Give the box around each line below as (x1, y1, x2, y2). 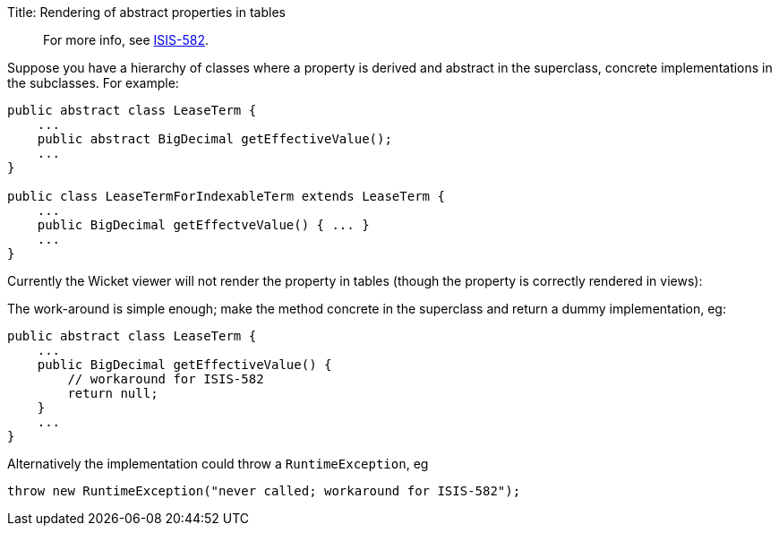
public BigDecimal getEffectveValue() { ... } (37, 218, 370, 232)
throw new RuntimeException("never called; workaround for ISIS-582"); (7, 484, 521, 498)
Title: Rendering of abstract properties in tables (7, 4, 286, 20)
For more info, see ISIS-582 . (43, 32, 210, 47)
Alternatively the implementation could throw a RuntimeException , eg (7, 456, 429, 471)
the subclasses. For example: (7, 75, 179, 90)
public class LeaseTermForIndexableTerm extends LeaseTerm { (7, 189, 445, 203)
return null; (67, 386, 158, 400)
